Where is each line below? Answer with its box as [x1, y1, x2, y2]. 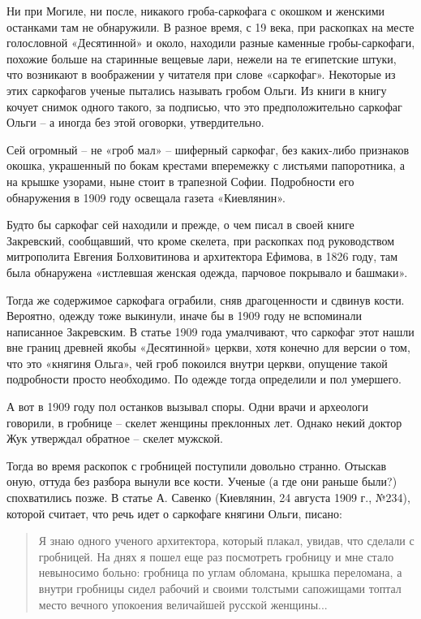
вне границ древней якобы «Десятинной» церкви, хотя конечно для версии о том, [6, 339, 410, 356]
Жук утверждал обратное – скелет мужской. [6, 430, 223, 447]
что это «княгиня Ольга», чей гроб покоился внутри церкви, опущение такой [6, 354, 388, 371]
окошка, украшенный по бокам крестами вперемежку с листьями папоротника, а [6, 157, 406, 174]
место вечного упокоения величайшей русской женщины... [38, 595, 328, 613]
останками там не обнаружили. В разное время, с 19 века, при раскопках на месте [6, 18, 415, 35]
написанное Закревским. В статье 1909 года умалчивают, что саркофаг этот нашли [6, 322, 415, 340]
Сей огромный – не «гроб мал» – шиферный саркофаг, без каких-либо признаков [6, 141, 410, 158]
